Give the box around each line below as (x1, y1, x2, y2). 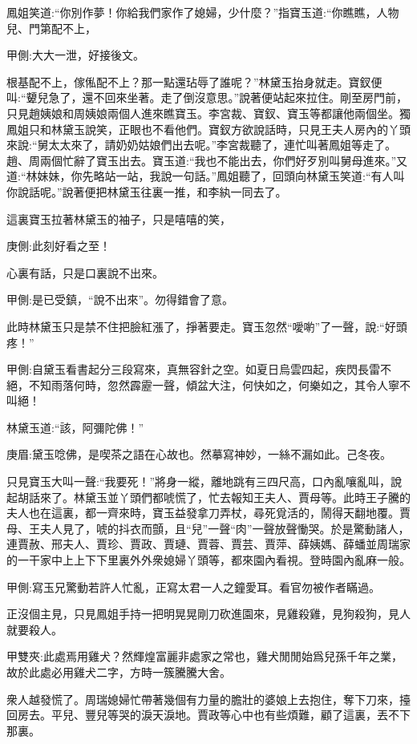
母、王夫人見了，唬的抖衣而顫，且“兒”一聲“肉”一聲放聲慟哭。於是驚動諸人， (6, 520, 410, 536)
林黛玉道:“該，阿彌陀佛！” (6, 418, 144, 435)
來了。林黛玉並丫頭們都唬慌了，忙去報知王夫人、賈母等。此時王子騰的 (39, 488, 411, 505)
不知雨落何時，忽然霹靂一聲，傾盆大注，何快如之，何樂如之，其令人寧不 (28, 376, 411, 393)
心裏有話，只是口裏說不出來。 (6, 264, 164, 281)
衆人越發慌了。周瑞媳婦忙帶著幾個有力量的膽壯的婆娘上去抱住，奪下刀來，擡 (6, 690, 411, 707)
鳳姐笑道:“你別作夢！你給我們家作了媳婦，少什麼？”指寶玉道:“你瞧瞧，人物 (6, 4, 399, 20)
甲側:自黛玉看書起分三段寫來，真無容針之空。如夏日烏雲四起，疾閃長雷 (6, 361, 380, 378)
